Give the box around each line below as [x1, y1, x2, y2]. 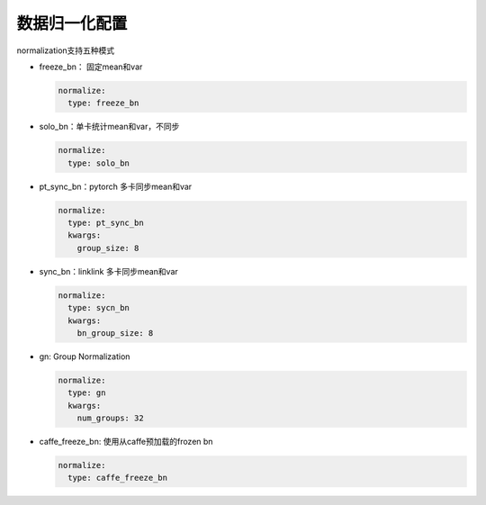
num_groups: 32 [76, 413, 144, 423]
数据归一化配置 [16, 14, 128, 33]
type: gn [67, 388, 106, 398]
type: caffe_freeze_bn [67, 473, 168, 483]
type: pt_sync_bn [67, 218, 144, 229]
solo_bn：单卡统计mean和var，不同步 [39, 122, 180, 132]
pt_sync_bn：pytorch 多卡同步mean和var [39, 181, 193, 192]
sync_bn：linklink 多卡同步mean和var [39, 266, 179, 276]
